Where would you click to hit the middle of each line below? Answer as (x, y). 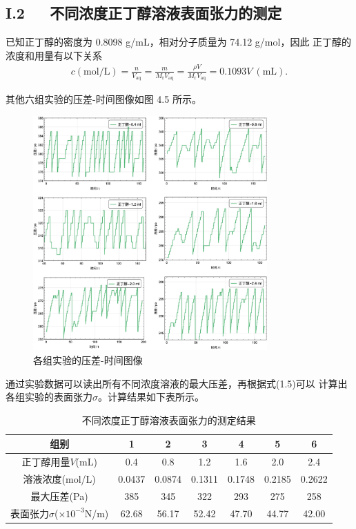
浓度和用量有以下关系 (54, 55)
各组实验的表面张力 (49, 397)
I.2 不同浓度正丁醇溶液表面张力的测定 (144, 13)
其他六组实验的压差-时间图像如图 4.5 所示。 (103, 98)
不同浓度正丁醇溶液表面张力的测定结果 (169, 420)
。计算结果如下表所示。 (151, 397)
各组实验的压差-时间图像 (88, 360)
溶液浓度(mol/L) (59, 479)
